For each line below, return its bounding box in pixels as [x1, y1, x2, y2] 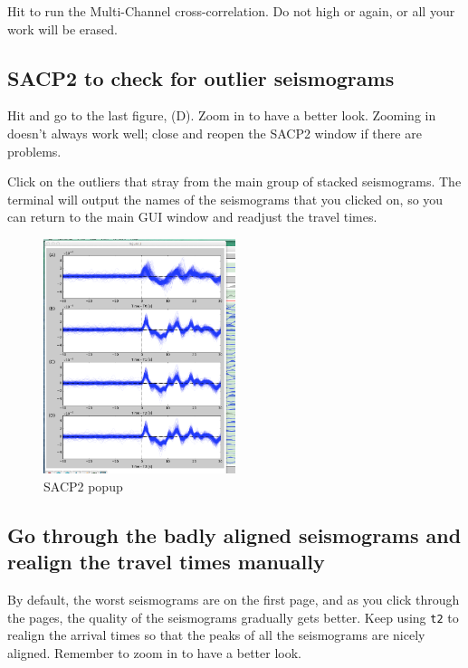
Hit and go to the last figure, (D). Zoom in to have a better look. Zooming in [7, 106, 436, 125]
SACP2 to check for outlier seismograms [7, 63, 395, 91]
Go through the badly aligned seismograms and [7, 520, 462, 549]
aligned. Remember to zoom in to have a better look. [7, 643, 301, 662]
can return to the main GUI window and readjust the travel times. [7, 207, 377, 226]
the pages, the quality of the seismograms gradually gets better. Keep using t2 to [7, 607, 459, 626]
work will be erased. [7, 19, 118, 38]
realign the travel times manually [7, 548, 325, 576]
